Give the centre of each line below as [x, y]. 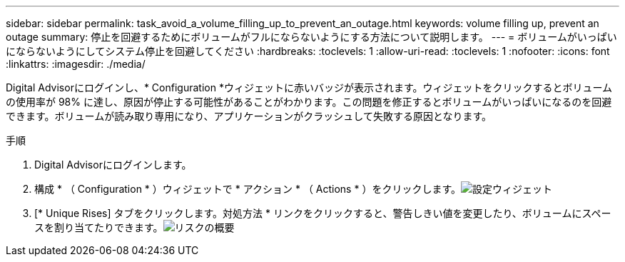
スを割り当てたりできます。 [99, 227]
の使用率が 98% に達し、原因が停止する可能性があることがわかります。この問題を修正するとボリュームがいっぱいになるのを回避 [309, 102]
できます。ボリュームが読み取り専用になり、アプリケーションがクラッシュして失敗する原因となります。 [249, 116]
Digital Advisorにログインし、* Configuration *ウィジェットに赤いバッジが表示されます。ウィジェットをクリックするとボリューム [309, 87]
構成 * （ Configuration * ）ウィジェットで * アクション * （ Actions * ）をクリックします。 [248, 189]
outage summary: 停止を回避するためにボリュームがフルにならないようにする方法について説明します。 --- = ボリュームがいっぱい [311, 37]
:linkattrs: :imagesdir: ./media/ [76, 64]
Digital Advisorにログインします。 [113, 165]
